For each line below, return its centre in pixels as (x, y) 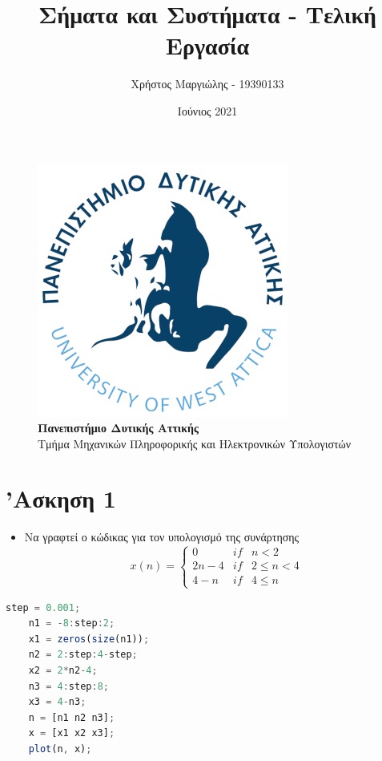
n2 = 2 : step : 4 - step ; (83, 655)
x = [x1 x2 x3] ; (72, 733)
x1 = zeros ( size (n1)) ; (89, 639)
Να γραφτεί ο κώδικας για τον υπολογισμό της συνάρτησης (162, 537)
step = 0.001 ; (43, 607)
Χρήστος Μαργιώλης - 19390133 (207, 84)
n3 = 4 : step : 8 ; (68, 686)
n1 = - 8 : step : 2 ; (72, 623)
